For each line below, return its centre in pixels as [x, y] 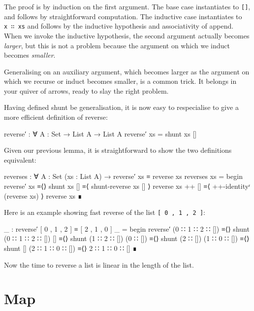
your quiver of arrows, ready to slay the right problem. [86, 90]
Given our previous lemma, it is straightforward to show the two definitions [118, 150]
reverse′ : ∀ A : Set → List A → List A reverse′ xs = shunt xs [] [100, 133]
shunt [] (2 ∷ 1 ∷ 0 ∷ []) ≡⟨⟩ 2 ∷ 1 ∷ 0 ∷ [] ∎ [71, 248]
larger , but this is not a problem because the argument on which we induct [117, 45]
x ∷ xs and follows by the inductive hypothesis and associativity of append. [119, 26]
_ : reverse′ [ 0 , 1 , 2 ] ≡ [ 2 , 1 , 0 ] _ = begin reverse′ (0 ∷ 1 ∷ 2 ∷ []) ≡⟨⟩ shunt [127, 228]
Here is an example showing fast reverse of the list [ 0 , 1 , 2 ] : [105, 212]
